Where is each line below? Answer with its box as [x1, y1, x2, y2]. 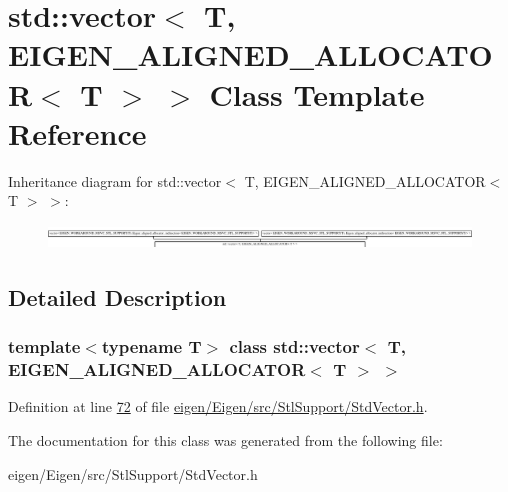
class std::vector [229, 334, 360, 359]
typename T [101, 334, 202, 359]
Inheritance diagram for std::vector [8, 170, 222, 191]
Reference [8, 112, 147, 153]
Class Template [209, 73, 425, 114]
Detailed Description [8, 281, 227, 312]
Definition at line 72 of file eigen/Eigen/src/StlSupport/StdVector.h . [8, 396, 428, 417]
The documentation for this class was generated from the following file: [8, 430, 443, 450]
